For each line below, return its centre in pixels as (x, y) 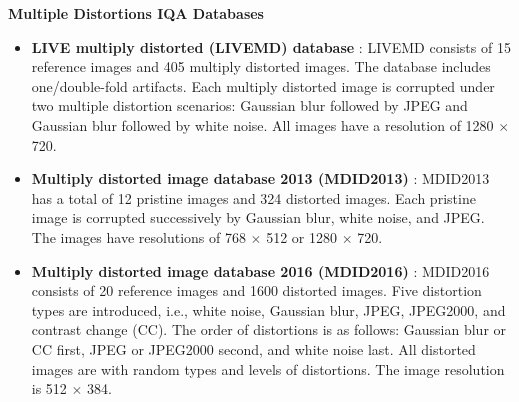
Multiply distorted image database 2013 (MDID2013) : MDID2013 (260, 178)
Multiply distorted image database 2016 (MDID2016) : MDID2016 (260, 270)
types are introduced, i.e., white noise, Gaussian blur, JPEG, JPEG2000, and (268, 309)
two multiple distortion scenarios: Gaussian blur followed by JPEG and (249, 105)
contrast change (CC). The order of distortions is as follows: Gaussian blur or (269, 329)
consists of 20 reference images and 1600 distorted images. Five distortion (256, 290)
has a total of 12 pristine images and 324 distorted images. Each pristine (253, 197)
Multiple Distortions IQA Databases (136, 13)
